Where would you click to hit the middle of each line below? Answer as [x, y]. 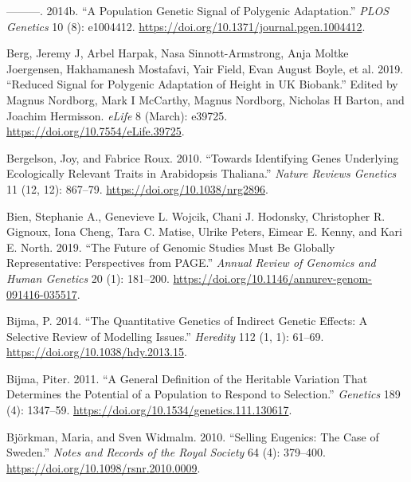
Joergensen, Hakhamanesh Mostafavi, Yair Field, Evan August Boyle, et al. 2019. [205, 68]
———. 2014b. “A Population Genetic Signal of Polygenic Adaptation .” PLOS [198, 10]
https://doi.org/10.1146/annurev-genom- [272, 278]
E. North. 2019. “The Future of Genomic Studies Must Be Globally [171, 247]
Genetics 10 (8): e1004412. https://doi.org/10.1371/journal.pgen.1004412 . [186, 26]
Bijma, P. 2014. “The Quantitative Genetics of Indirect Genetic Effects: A [187, 321]
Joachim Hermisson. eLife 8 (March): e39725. [117, 115]
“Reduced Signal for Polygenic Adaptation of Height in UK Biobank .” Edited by [202, 84]
